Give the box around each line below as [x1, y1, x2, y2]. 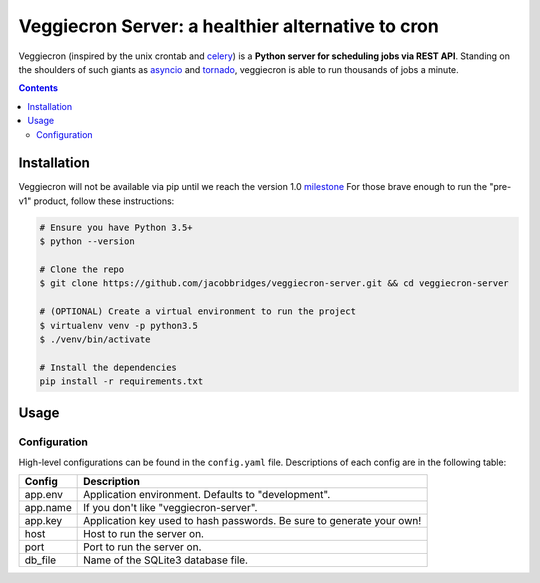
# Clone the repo [39, 263, 125, 275]
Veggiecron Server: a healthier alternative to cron [18, 15, 439, 37]
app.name [24, 501, 72, 515]
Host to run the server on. [83, 527, 205, 541]
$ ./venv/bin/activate [39, 333, 151, 345]
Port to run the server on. [83, 540, 202, 554]
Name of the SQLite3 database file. [83, 553, 249, 567]
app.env [24, 488, 64, 502]
